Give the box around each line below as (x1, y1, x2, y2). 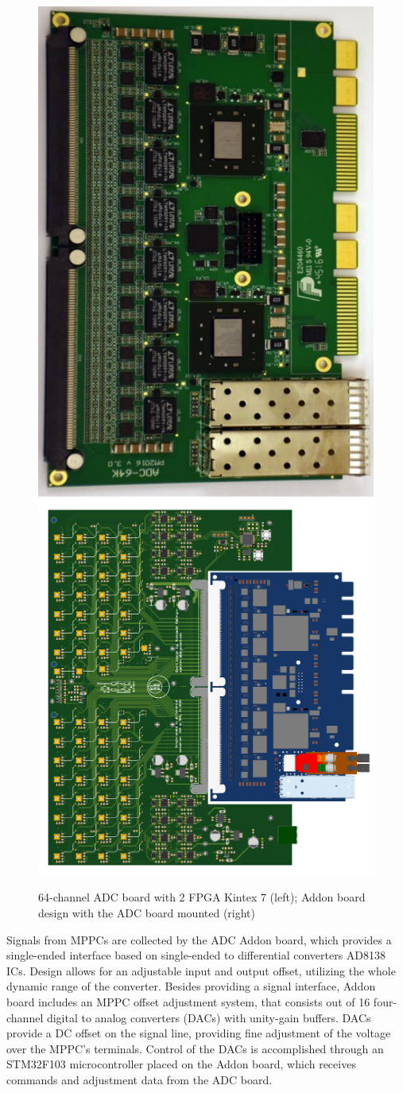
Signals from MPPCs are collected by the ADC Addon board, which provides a (6, 931, 392, 948)
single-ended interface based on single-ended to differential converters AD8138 (6, 947, 386, 963)
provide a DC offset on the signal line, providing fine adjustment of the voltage (6, 1025, 391, 1041)
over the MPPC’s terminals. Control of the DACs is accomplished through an (6, 1040, 384, 1056)
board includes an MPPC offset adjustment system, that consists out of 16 (6, 993, 370, 1010)
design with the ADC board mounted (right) (38, 904, 255, 921)
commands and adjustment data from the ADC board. (6, 1071, 273, 1087)
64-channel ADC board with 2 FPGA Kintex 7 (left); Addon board (38, 889, 366, 905)
